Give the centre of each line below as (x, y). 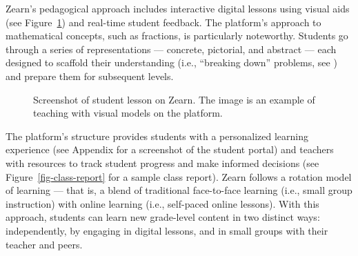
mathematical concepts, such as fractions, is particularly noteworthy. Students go (177, 36)
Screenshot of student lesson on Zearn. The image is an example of (174, 99)
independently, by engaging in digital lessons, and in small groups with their (167, 230)
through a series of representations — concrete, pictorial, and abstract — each (171, 49)
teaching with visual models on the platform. (128, 113)
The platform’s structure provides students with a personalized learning (157, 136)
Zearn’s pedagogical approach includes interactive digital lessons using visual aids (178, 8)
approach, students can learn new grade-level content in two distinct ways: (163, 217)
